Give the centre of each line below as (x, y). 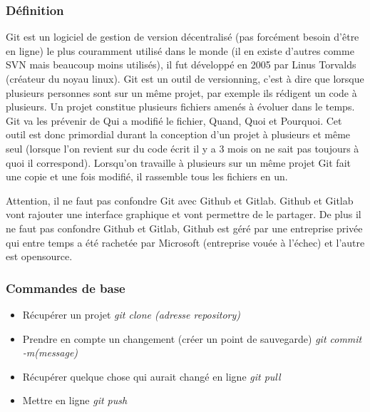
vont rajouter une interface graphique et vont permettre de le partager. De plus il (184, 214)
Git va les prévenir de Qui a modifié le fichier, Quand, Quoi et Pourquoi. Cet (174, 120)
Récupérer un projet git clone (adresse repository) (132, 314)
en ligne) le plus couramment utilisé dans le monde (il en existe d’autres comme (180, 50)
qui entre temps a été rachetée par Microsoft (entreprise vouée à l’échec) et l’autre (185, 242)
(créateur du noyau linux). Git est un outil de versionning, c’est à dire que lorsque (185, 78)
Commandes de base (66, 288)
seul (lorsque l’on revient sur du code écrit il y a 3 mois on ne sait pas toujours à (183, 148)
